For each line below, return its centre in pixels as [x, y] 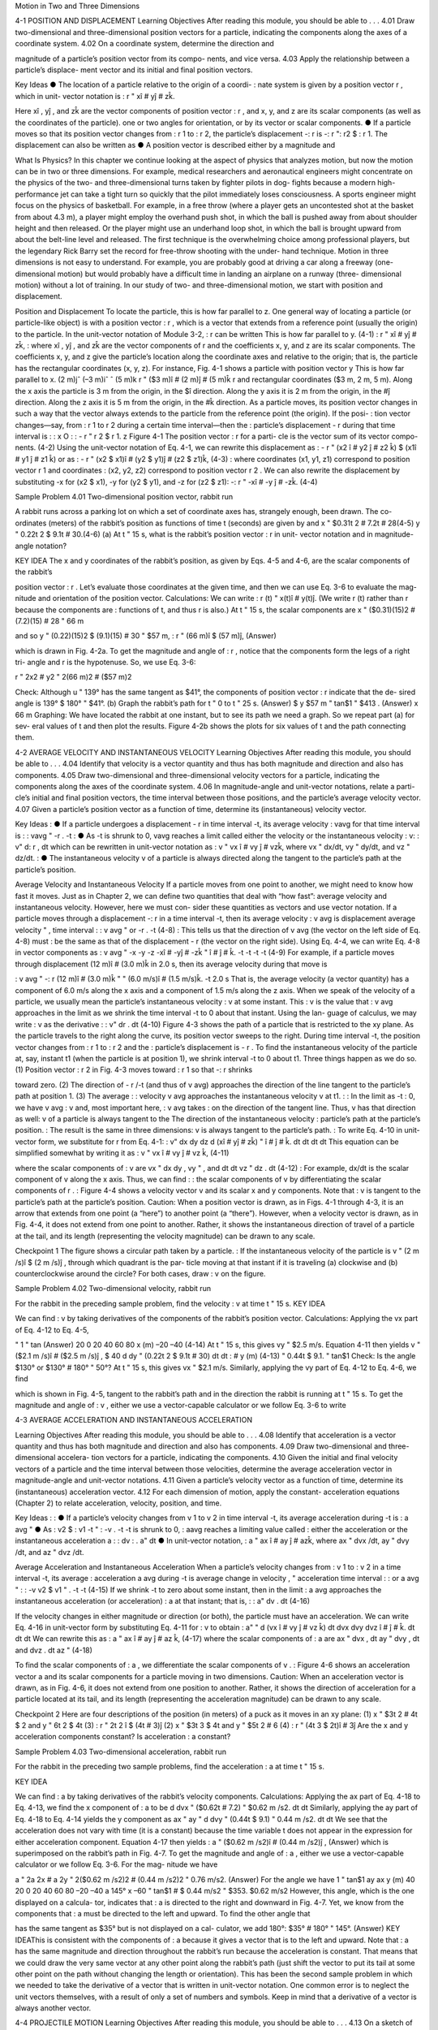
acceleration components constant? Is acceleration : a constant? [123, 1737]
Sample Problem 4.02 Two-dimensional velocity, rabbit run [113, 1289]
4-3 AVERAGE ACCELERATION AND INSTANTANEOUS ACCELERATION [134, 1420]
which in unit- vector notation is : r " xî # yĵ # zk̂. [95, 96]
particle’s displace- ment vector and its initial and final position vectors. [134, 70]
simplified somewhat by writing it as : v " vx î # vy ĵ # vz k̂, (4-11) [122, 1153]
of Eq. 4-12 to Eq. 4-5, [52, 1330]
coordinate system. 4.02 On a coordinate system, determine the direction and [145, 44]
